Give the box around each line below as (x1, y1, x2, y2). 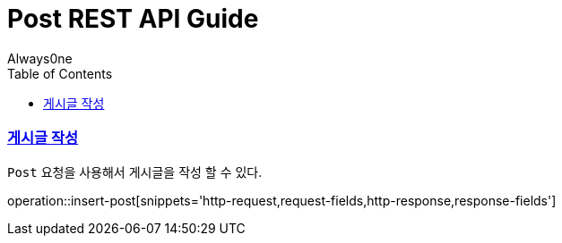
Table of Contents (7, 65, 113, 81)
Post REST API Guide (7, 4, 259, 34)
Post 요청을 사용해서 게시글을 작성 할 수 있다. (7, 163, 263, 180)
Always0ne (7, 50, 73, 66)
